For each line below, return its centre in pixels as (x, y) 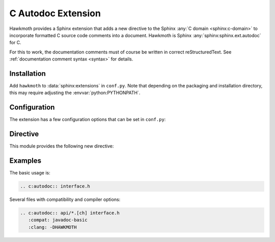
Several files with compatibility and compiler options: (65, 200)
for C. (15, 43)
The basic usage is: (30, 173)
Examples (25, 161)
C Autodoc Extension (55, 13)
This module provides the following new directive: (62, 146)
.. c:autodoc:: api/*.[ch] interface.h (70, 213)
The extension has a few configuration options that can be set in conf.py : (88, 119)
